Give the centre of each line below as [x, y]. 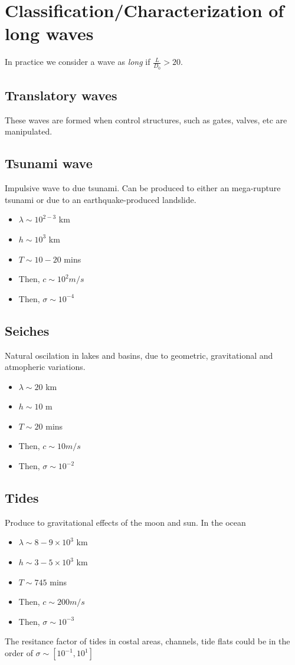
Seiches [27, 330]
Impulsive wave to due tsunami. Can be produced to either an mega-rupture [143, 188]
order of [19, 653]
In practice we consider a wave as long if [78, 62]
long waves [49, 33]
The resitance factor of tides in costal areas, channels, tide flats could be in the [147, 641]
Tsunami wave [49, 163]
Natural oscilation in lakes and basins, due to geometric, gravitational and [139, 355]
